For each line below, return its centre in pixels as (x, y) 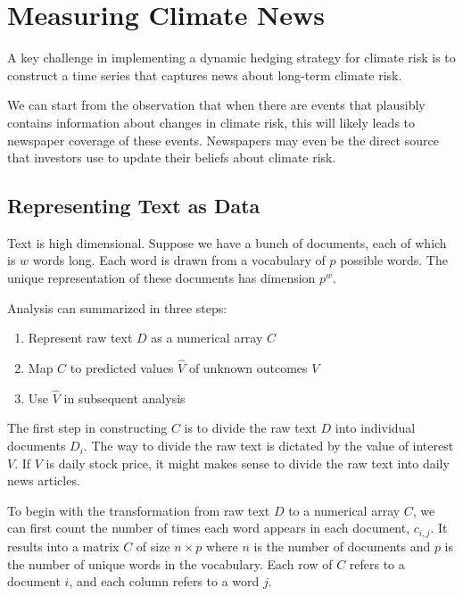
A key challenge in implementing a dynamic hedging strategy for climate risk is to (231, 58)
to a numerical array (344, 510)
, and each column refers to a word (164, 581)
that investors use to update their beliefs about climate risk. (172, 157)
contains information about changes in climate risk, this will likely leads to (211, 122)
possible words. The (394, 260)
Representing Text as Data (134, 206)
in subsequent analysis (124, 397)
